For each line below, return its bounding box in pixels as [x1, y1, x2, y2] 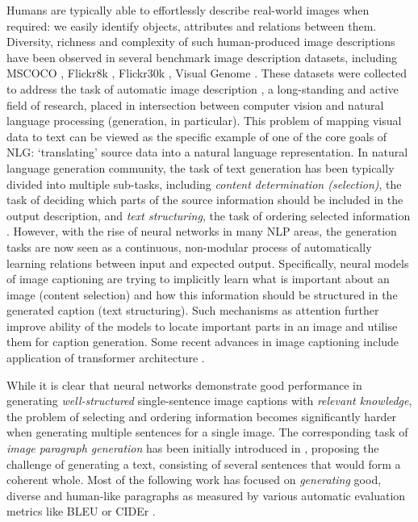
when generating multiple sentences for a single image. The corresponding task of [6, 424, 408, 441]
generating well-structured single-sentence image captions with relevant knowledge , [6, 392, 412, 409]
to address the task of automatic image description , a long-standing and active [6, 80, 399, 97]
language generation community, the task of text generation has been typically [6, 159, 395, 176]
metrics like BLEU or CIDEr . [6, 503, 156, 520]
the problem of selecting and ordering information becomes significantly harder [6, 407, 397, 424]
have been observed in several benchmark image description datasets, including [6, 48, 397, 65]
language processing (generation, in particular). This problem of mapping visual [6, 112, 402, 129]
